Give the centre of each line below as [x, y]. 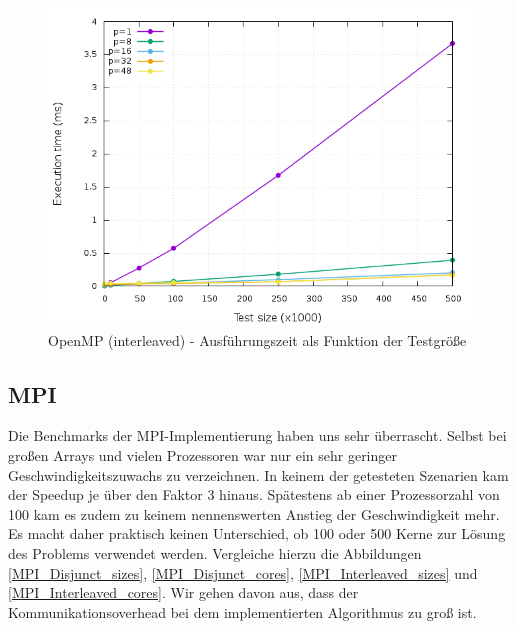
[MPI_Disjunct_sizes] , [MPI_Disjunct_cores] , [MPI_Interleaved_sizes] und [243, 572]
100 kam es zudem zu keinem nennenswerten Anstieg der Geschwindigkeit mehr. [254, 513]
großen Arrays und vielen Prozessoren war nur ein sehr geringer [203, 454]
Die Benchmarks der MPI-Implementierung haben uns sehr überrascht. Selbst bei [257, 435]
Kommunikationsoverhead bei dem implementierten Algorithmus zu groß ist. [242, 611]
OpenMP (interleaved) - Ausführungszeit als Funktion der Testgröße [257, 339]
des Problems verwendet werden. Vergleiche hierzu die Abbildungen [215, 552]
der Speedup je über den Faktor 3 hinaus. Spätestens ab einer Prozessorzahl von [254, 494]
